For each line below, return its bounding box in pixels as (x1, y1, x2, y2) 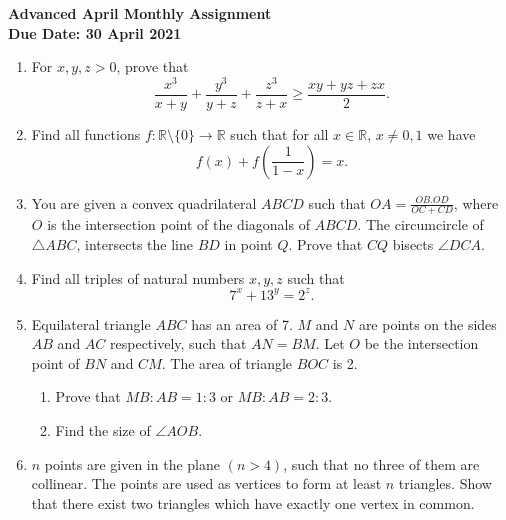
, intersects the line (76, 233, 193, 254)
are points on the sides (358, 313, 497, 334)
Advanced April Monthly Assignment (8, 3, 272, 23)
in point (224, 233, 273, 254)
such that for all (230, 123, 329, 144)
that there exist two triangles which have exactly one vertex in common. (31, 492, 475, 513)
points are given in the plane (44, 453, 220, 474)
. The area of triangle (161, 352, 293, 373)
